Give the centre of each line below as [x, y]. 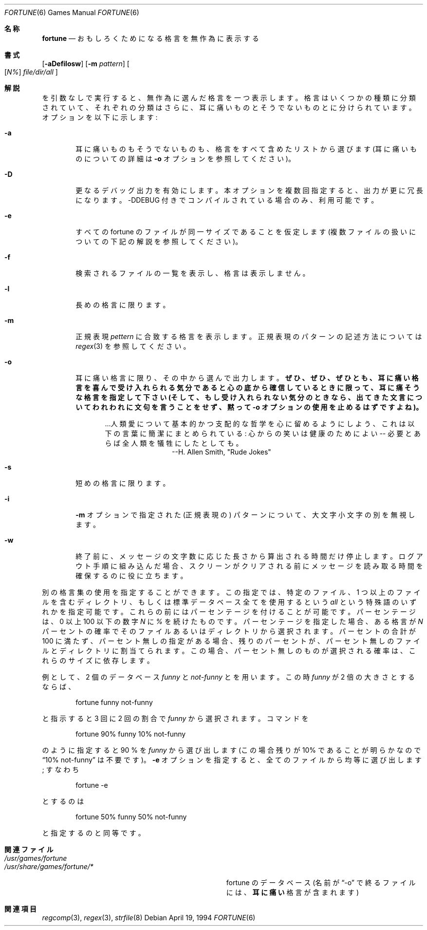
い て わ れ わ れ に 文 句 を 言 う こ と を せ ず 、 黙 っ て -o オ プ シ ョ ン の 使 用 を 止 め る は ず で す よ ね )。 [249, 407]
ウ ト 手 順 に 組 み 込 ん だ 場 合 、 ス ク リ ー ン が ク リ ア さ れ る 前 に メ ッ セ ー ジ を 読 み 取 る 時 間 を [249, 566]
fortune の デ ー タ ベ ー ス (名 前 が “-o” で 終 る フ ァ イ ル [321, 883]
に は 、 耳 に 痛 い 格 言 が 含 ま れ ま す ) [293, 892]
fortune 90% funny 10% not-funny [131, 734]
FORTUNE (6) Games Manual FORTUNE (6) [72, 12]
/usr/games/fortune [36, 858]
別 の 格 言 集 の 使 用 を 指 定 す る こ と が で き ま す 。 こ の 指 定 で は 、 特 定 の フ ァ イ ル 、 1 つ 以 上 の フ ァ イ [231, 592]
